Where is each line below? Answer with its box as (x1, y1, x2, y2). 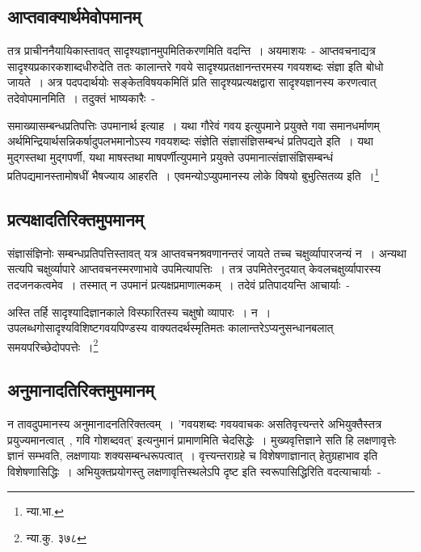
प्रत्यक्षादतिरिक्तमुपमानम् (7, 207, 144, 231)
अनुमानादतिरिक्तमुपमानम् (7, 377, 154, 402)
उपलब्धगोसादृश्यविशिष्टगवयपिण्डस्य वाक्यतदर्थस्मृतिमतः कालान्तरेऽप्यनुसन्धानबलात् (7, 319, 334, 336)
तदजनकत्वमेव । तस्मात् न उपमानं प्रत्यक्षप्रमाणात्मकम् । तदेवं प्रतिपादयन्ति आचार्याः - (7, 276, 351, 293)
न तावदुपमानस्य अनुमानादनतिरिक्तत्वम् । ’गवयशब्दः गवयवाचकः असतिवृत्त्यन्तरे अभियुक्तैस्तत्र (7, 415, 382, 432)
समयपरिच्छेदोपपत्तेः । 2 (7, 335, 99, 355)
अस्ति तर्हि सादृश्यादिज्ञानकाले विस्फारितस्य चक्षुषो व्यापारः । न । (7, 303, 272, 320)
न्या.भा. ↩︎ (26, 502, 64, 519)
